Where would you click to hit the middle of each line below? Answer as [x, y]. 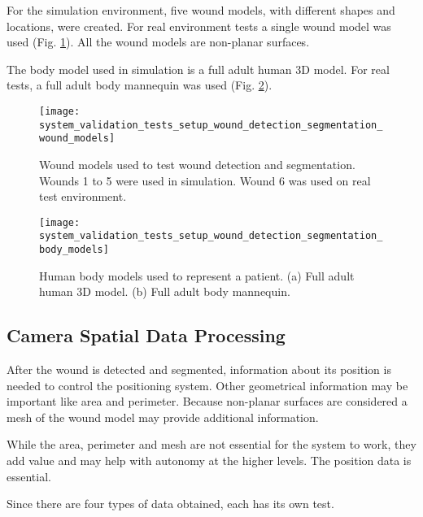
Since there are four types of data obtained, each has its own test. [170, 504]
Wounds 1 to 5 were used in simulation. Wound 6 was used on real [205, 180]
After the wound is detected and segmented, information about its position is [199, 369]
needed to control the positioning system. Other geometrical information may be [207, 385]
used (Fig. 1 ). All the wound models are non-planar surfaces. [158, 42]
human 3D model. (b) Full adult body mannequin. [165, 291]
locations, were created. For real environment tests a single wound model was [199, 26]
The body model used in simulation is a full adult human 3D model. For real [198, 69]
